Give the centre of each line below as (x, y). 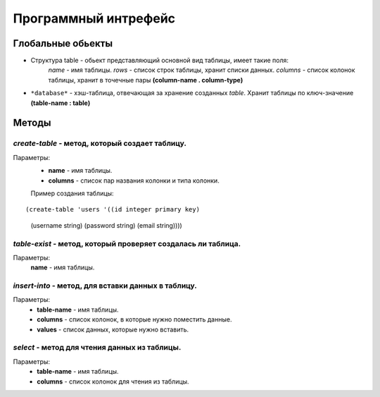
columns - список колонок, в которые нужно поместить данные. (134, 319)
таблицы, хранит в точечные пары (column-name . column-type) (146, 80)
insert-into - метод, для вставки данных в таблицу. (105, 286)
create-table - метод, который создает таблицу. (100, 143)
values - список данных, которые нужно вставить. (113, 329)
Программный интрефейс (94, 18)
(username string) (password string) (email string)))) (106, 225)
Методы (32, 123)
